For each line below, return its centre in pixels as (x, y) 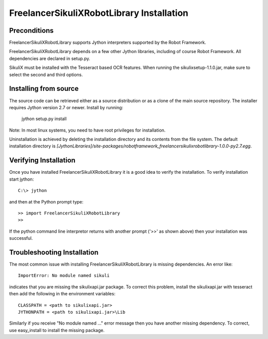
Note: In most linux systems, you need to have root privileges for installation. (87, 130)
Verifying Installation (42, 161)
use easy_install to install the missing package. (57, 330)
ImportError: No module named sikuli (64, 276)
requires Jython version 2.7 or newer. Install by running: (66, 107)
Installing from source (44, 89)
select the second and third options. (46, 74)
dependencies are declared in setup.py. (50, 58)
